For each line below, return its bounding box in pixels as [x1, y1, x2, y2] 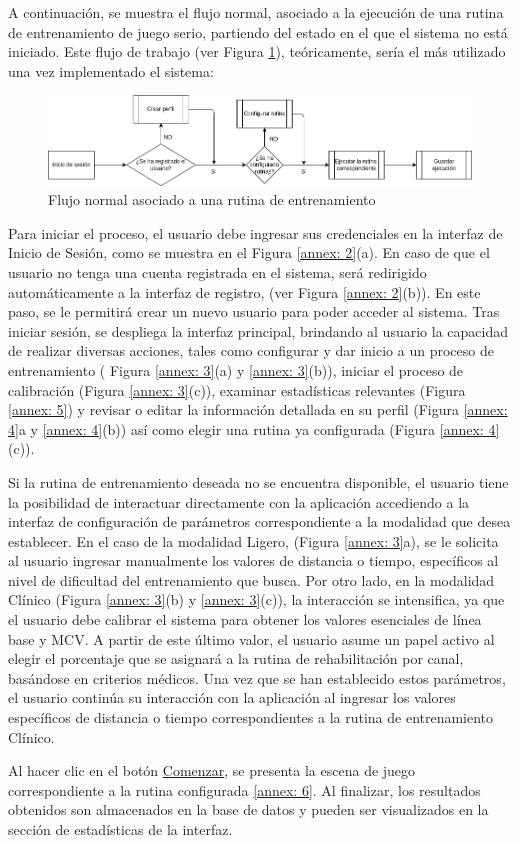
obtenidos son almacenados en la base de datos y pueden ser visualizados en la [8, 799, 489, 820]
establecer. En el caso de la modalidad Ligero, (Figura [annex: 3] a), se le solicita [8, 530, 499, 551]
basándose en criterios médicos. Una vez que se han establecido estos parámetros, [8, 667, 506, 688]
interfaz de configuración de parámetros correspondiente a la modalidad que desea [8, 511, 511, 532]
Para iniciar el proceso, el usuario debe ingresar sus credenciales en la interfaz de [8, 222, 503, 243]
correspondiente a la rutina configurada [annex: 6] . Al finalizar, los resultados [8, 779, 481, 800]
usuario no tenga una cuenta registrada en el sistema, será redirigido [8, 261, 427, 282]
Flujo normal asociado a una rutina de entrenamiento [48, 189, 376, 210]
